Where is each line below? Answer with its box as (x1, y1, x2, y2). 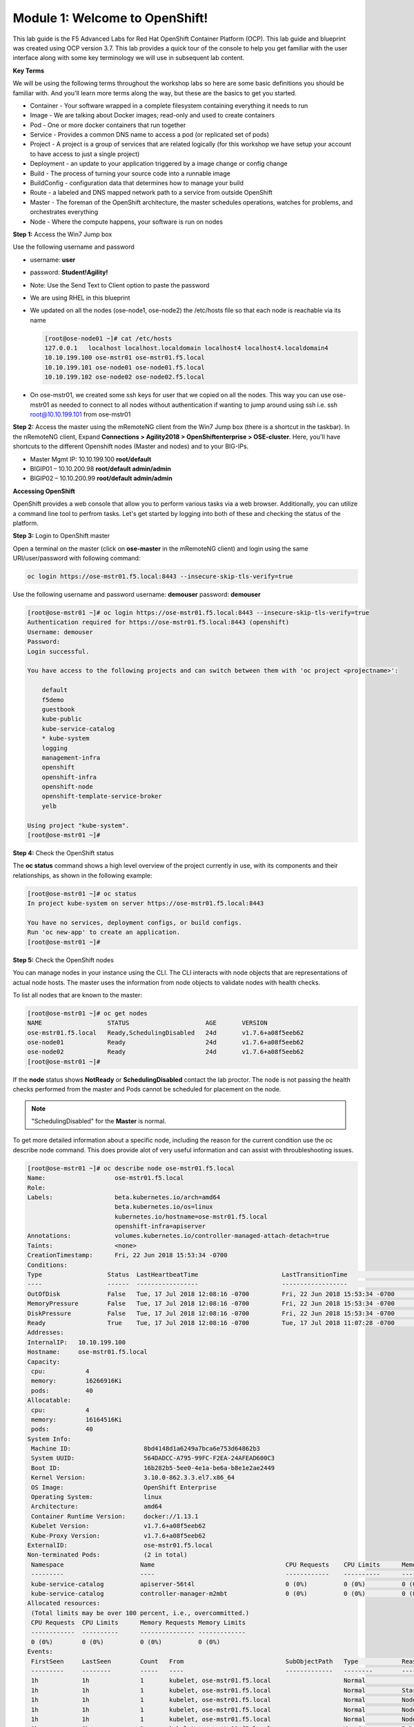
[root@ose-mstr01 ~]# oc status (27, 890, 137, 897)
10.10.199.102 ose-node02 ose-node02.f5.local (44, 373, 205, 381)
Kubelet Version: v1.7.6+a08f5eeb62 (31, 1522, 206, 1530)
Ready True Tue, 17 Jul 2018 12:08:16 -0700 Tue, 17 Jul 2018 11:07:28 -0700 (27, 1319, 395, 1326)
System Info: (27, 1435, 72, 1443)
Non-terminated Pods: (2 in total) (27, 1551, 188, 1559)
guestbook (41, 705, 75, 713)
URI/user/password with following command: (12, 554, 141, 562)
